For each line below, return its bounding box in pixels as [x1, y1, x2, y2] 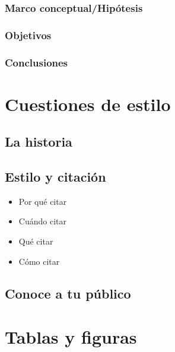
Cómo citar [18, 255, 60, 267]
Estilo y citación [5, 167, 106, 186]
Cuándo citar [18, 215, 66, 227]
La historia [5, 132, 72, 151]
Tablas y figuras [5, 325, 137, 349]
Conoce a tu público [5, 284, 131, 302]
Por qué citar [18, 195, 67, 207]
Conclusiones [5, 55, 68, 69]
